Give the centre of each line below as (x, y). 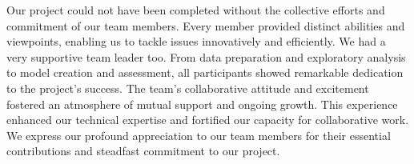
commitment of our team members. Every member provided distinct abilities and (206, 25)
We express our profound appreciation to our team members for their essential (199, 135)
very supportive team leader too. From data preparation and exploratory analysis (206, 56)
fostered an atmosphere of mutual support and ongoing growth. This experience (202, 104)
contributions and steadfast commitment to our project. (143, 151)
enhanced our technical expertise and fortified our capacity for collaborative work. (208, 120)
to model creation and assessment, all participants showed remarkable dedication (205, 72)
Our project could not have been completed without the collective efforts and (196, 10)
